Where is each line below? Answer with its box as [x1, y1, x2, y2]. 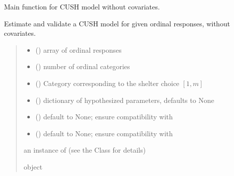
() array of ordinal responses [35, 44, 122, 55]
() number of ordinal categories [35, 61, 130, 72]
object [23, 161, 43, 172]
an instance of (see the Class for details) [23, 145, 146, 155]
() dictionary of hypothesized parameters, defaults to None [35, 94, 214, 105]
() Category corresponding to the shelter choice [35, 78, 179, 88]
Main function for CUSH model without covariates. [4, 1, 160, 11]
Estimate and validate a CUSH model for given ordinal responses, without [4, 18, 230, 28]
